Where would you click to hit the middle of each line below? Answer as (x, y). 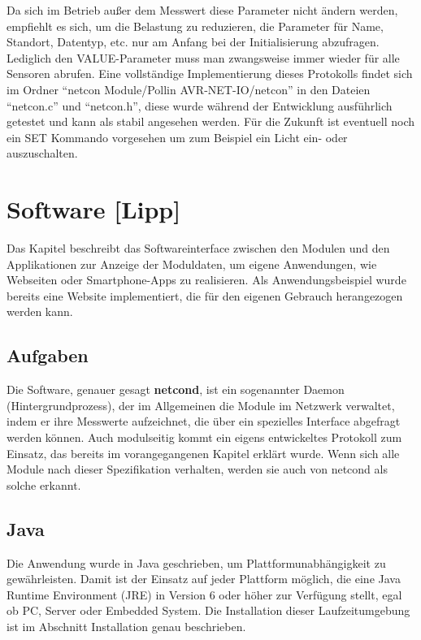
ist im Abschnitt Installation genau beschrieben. (126, 626)
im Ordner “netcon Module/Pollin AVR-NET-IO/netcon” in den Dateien (189, 89)
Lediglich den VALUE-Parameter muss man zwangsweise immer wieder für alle (203, 57)
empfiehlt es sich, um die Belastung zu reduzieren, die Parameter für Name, (195, 26)
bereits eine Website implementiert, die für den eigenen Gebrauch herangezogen (205, 295)
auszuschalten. (42, 153)
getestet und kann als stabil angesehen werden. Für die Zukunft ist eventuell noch (211, 121)
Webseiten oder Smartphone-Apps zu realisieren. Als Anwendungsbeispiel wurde (206, 280)
